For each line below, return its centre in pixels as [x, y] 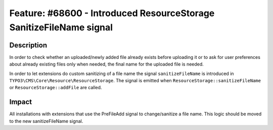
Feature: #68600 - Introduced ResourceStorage [112, 13]
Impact [21, 102]
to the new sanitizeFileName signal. [46, 121]
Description [28, 45]
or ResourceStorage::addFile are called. [56, 88]
